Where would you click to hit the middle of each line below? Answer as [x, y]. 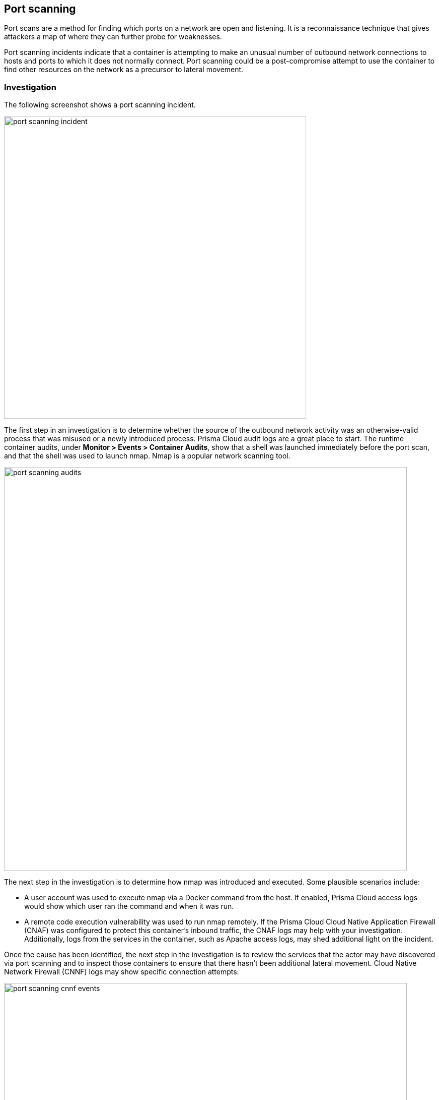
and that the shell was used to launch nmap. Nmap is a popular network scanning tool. [147, 456]
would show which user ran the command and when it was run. [129, 906]
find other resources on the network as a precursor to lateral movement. [124, 70]
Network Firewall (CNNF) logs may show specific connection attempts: [122, 972]
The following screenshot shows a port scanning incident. [100, 105]
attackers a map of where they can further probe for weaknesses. [113, 37]
